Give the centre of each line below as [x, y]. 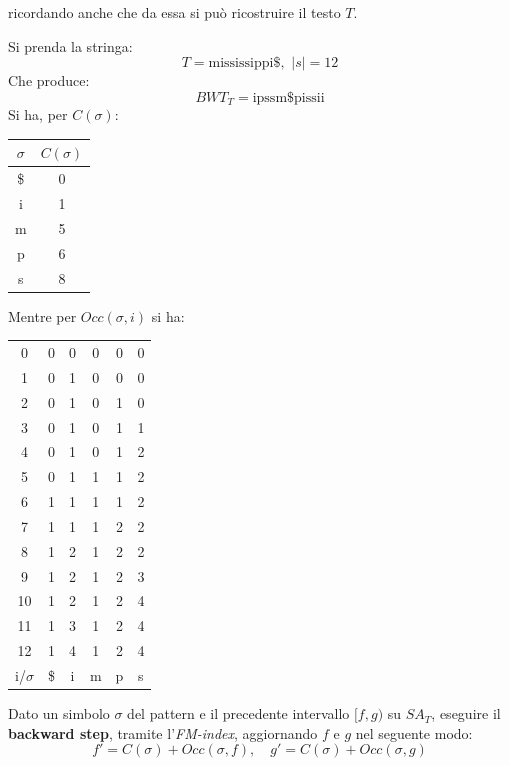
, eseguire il [466, 713]
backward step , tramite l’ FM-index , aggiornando [163, 732]
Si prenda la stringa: [70, 45]
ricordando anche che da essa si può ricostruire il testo [174, 12]
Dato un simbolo [59, 713]
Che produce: [49, 80]
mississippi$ [244, 63]
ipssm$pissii [288, 97]
